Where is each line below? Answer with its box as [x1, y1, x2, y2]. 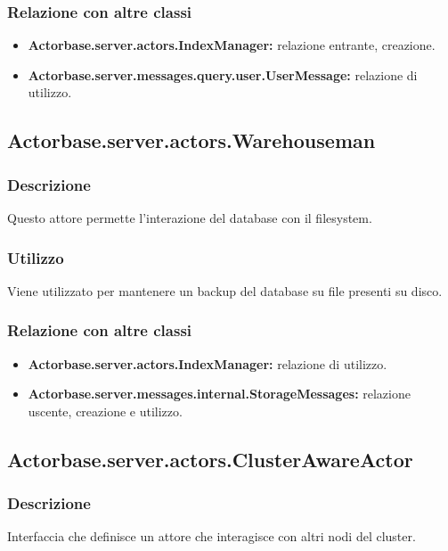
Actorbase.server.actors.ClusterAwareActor [7, 445, 413, 473]
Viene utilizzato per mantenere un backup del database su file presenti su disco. [7, 281, 443, 300]
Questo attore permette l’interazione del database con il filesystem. [7, 209, 372, 226]
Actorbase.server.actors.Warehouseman [7, 127, 376, 154]
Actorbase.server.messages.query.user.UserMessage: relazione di [28, 65, 418, 84]
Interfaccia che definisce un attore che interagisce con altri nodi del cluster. [7, 527, 416, 546]
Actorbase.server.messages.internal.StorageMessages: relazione [28, 384, 411, 403]
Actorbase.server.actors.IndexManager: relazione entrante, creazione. [28, 36, 436, 54]
